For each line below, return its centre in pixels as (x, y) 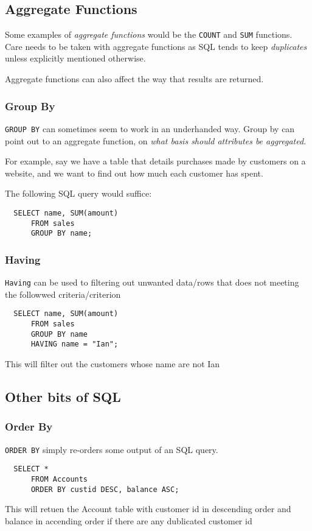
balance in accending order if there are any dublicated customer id (129, 520)
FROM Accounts (59, 479)
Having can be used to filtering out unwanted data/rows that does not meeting (152, 282)
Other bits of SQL (63, 396)
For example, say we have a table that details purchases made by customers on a (155, 161)
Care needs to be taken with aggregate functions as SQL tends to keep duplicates (156, 46)
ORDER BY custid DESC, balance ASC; (105, 489)
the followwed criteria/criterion (63, 294)
